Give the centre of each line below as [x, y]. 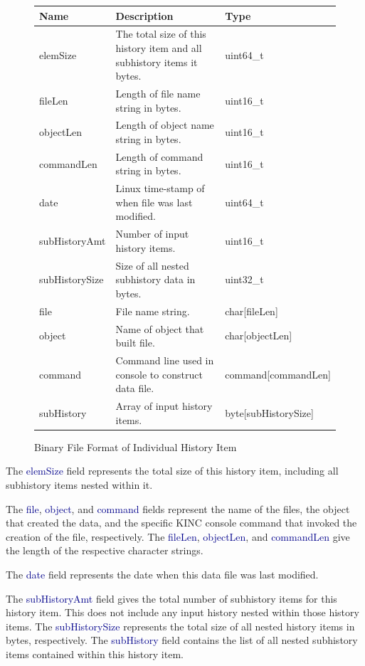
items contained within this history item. [95, 654]
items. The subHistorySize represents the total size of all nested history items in [180, 626]
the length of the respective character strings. [105, 550]
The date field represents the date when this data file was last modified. [162, 574]
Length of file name [158, 93]
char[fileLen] [252, 311]
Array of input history [164, 406]
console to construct [159, 374]
